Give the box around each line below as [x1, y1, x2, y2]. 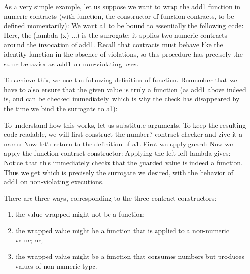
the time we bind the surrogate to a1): [4, 103, 118, 113]
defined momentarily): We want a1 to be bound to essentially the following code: [4, 20, 244, 31]
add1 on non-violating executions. [4, 177, 104, 187]
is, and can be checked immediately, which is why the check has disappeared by [4, 94, 240, 104]
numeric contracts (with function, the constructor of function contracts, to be [4, 11, 234, 21]
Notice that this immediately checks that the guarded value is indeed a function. [4, 157, 243, 167]
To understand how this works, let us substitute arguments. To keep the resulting [4, 119, 246, 129]
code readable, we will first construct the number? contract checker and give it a [4, 129, 243, 139]
